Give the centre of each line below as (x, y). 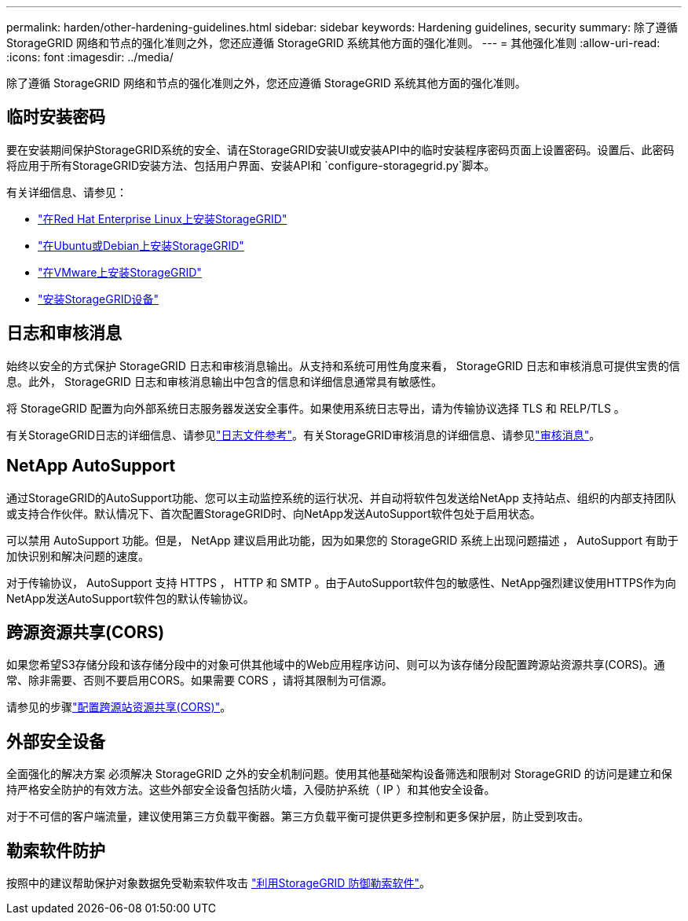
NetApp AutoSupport (91, 466)
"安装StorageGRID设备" (99, 299)
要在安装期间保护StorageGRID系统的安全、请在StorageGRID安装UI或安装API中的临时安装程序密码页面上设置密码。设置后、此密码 (340, 149)
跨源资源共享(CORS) (86, 632)
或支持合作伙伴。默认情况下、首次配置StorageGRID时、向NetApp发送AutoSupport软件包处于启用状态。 (274, 513)
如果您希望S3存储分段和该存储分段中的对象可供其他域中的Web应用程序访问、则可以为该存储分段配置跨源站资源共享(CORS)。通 (336, 665)
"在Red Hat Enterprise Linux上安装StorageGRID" (163, 218)
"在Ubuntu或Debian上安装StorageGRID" (141, 245)
